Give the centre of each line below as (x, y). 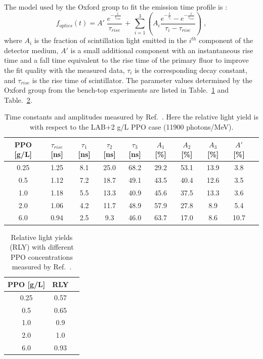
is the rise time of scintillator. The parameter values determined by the (142, 80)
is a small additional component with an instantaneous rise (162, 50)
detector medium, (31, 50)
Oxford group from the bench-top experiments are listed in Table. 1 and (117, 90)
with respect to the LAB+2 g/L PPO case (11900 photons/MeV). (131, 127)
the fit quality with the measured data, (64, 70)
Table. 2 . (18, 99)
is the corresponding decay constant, (191, 70)
